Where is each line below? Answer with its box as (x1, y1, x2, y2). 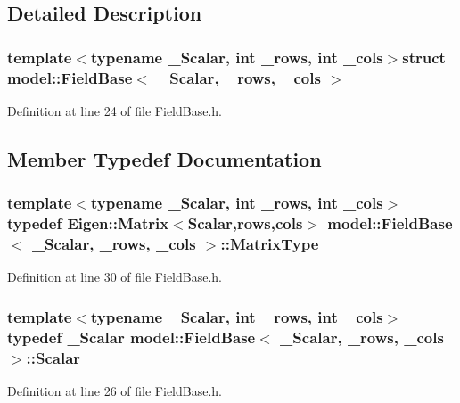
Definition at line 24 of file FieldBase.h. (7, 101, 223, 119)
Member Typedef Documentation (7, 144, 322, 172)
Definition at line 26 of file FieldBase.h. (7, 382, 223, 400)
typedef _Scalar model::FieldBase (7, 325, 256, 348)
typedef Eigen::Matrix (7, 212, 169, 234)
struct (402, 45, 446, 68)
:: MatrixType (220, 233, 319, 255)
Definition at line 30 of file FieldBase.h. (7, 267, 223, 286)
